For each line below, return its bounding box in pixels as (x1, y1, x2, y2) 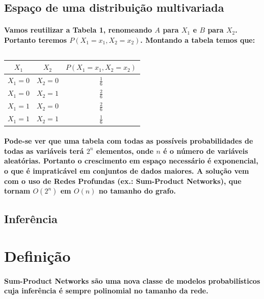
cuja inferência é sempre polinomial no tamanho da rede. (4, 285, 208, 296)
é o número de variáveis (163, 145, 248, 156)
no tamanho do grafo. (98, 185, 176, 196)
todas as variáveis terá (4, 145, 84, 156)
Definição (4, 246, 71, 266)
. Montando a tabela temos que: (140, 34, 255, 45)
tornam (4, 185, 31, 196)
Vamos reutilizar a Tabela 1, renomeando (4, 24, 152, 35)
